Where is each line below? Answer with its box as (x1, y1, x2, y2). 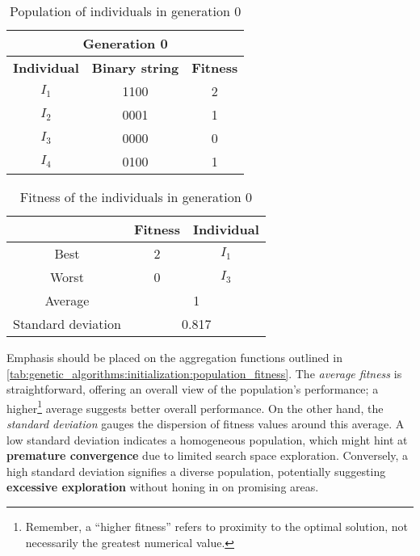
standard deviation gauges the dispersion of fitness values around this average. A (6, 415, 405, 432)
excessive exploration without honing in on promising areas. (6, 478, 319, 495)
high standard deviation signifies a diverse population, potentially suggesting (6, 462, 386, 479)
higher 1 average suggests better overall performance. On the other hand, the (6, 397, 384, 416)
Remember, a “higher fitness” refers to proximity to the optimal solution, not (25, 518, 408, 534)
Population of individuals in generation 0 (9, 2, 241, 20)
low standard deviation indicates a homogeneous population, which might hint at (6, 431, 408, 448)
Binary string (91, 58, 179, 77)
